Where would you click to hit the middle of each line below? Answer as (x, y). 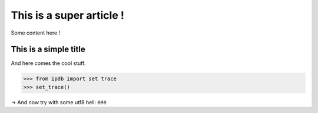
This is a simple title (48, 49)
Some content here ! (36, 33)
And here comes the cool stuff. (48, 63)
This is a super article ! (68, 15)
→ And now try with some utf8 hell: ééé (59, 102)
